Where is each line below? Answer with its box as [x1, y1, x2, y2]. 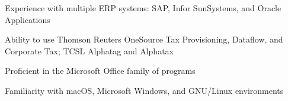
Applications [5, 13, 50, 25]
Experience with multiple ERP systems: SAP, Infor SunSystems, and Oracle [5, 2, 281, 14]
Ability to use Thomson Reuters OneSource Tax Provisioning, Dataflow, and [5, 33, 283, 45]
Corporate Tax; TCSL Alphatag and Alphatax [5, 44, 174, 57]
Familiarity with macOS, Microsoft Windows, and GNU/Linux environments [5, 84, 284, 96]
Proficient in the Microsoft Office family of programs [5, 64, 196, 77]
